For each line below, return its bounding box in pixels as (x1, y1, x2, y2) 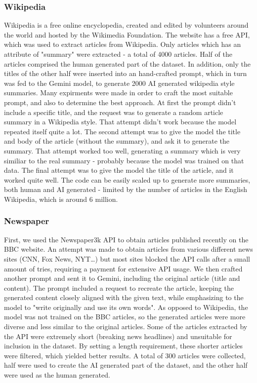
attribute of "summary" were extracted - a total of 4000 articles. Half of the (4, 49, 232, 59)
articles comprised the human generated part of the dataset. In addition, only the (4, 58, 251, 69)
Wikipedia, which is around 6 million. (4, 193, 118, 204)
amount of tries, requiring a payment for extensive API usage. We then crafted (4, 263, 243, 273)
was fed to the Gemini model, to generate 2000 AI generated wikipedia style (4, 77, 235, 88)
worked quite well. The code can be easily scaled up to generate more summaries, (4, 174, 251, 185)
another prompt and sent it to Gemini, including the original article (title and (4, 273, 240, 283)
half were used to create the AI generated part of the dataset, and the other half (4, 360, 248, 370)
